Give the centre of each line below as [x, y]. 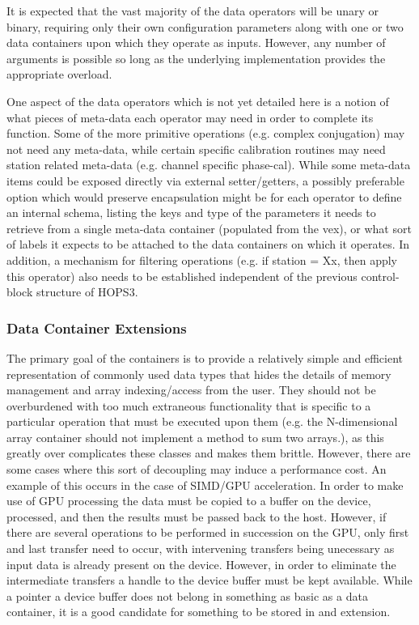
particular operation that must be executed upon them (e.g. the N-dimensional [202, 421]
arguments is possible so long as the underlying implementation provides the [196, 58]
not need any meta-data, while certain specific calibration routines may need [196, 149]
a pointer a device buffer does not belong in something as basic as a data [187, 595]
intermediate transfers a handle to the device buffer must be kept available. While [209, 580]
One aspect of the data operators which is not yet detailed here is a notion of [198, 101]
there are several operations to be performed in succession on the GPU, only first [208, 532]
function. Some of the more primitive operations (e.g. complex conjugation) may [206, 133]
